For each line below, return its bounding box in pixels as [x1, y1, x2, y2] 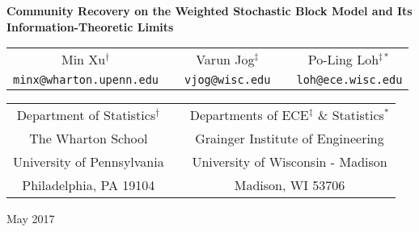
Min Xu [61, 50, 106, 69]
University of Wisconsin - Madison [192, 152, 387, 172]
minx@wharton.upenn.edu [13, 73, 159, 87]
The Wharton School [29, 129, 148, 148]
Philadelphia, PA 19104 [22, 176, 155, 195]
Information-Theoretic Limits [6, 18, 174, 35]
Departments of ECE [189, 106, 309, 125]
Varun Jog [196, 50, 255, 69]
